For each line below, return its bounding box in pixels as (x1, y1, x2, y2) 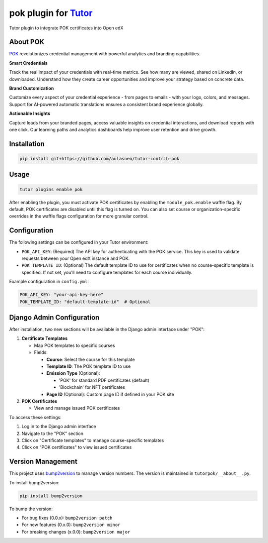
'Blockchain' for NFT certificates (59, 384, 125, 390)
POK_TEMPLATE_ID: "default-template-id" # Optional (19, 299, 151, 305)
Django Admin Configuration (9, 313, 100, 322)
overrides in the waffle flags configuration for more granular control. (9, 213, 149, 219)
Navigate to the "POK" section (21, 431, 84, 436)
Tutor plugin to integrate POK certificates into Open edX (9, 25, 124, 31)
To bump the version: (9, 506, 53, 512)
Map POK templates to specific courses (34, 342, 115, 348)
